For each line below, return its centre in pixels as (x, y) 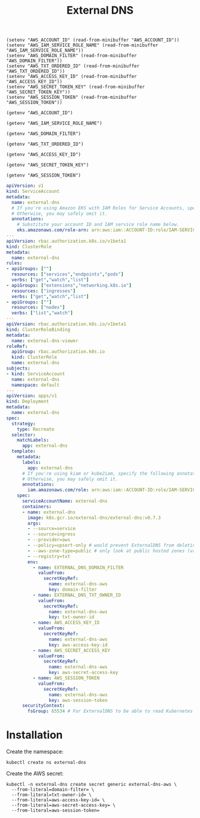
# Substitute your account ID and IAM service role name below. (98, 225)
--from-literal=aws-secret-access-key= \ (64, 806)
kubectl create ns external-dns (46, 763)
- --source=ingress (52, 534)
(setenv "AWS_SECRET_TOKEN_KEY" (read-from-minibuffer (76, 87)
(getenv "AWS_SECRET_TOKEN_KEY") (48, 165)
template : (24, 452)
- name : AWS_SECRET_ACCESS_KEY (71, 650)
